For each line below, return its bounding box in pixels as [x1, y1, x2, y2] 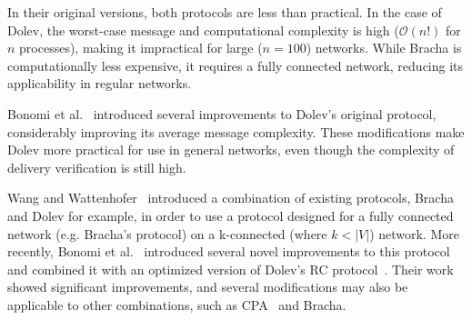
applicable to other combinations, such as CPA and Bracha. [7, 295, 346, 314]
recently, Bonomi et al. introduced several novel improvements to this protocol [7, 242, 450, 261]
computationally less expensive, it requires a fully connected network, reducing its [7, 55, 464, 75]
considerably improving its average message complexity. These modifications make [7, 122, 465, 141]
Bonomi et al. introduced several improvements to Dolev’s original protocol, [7, 104, 437, 123]
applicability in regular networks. [7, 74, 192, 93]
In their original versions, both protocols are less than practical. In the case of [7, 3, 442, 21]
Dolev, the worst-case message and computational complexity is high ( [7, 20, 399, 39]
